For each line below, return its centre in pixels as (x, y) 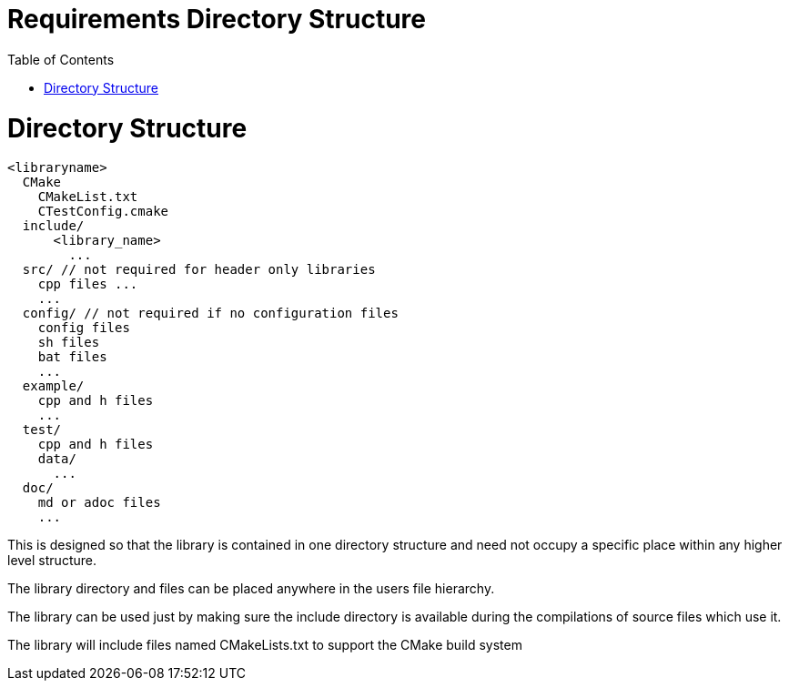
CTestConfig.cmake (103, 212)
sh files (69, 343)
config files (84, 328)
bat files (72, 357)
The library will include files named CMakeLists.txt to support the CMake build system (265, 645)
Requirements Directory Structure (217, 19)
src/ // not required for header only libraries (199, 270)
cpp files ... (88, 284)
